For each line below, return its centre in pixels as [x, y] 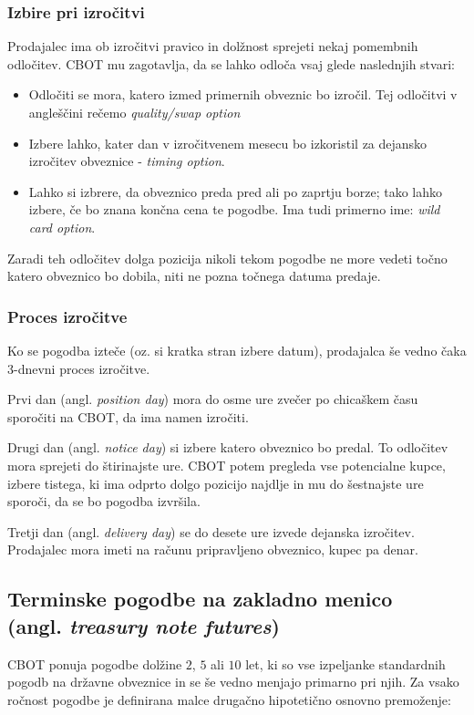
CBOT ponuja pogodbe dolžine [95, 663]
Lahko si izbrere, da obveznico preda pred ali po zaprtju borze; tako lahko [235, 191]
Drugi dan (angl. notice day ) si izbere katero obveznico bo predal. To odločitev [228, 447]
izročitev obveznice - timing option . [127, 161]
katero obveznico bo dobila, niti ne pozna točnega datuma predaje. [194, 276]
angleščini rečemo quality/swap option [134, 112]
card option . [62, 227]
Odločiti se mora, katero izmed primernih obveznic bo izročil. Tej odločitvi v [243, 94]
